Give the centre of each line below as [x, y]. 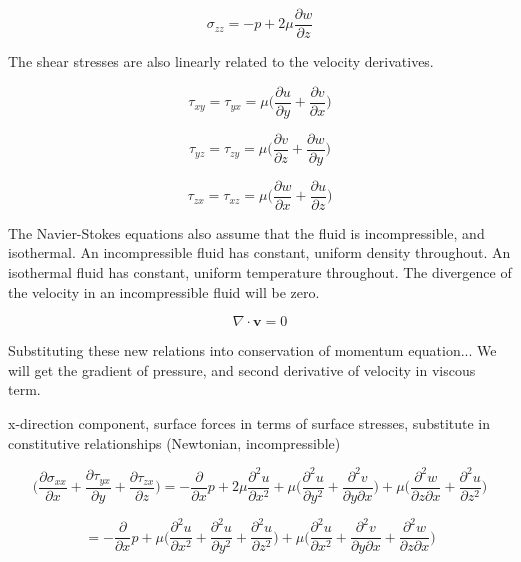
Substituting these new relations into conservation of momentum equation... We [252, 350]
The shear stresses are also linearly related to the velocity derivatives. [221, 61]
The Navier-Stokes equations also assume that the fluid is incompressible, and [246, 232]
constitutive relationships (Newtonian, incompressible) [174, 442]
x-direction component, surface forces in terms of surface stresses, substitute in [249, 423]
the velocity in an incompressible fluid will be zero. [164, 291]
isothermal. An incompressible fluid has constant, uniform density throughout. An [259, 252]
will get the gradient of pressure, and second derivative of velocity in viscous [242, 369]
